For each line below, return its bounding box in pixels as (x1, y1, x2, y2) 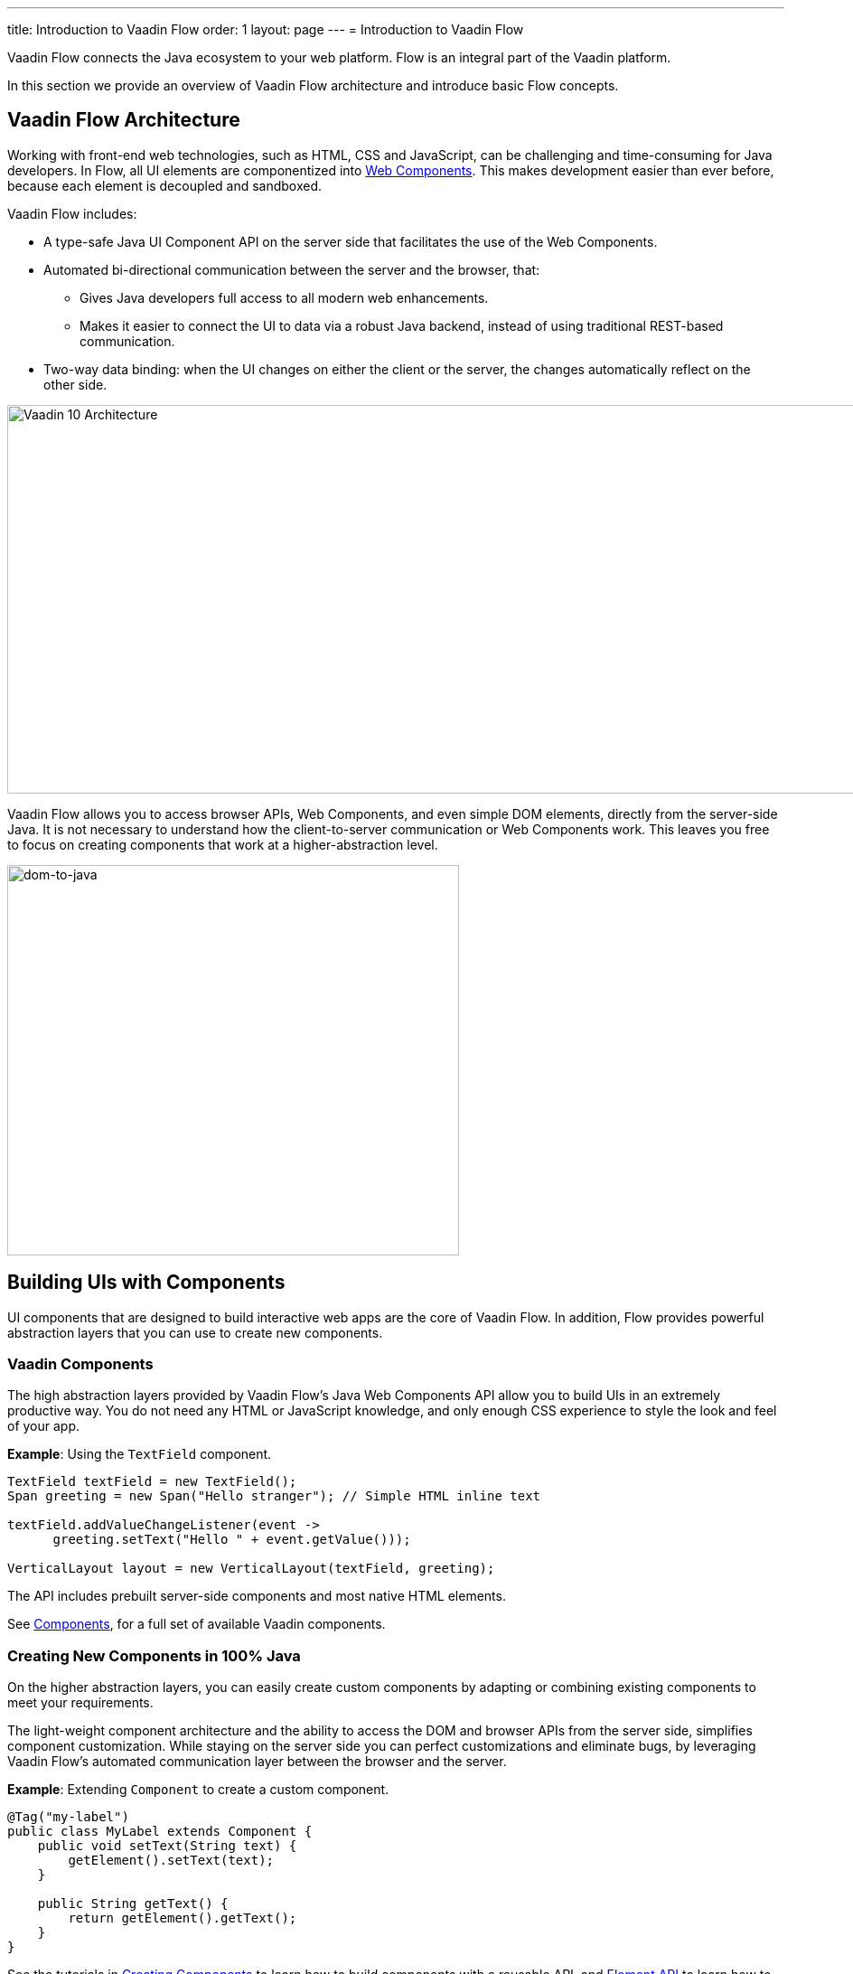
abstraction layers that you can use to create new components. (7, 1324, 383, 1340)
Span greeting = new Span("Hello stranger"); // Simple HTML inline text (7, 1489, 541, 1504)
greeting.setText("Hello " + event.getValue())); (52, 1532, 411, 1547)
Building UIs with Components (7, 1271, 286, 1294)
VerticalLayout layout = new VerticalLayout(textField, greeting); (7, 1561, 495, 1576)
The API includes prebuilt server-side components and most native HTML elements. (7, 1588, 506, 1604)
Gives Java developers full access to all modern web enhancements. (80, 289, 489, 305)
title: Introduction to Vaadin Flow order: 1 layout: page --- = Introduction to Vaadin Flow (7, 22, 524, 37)
